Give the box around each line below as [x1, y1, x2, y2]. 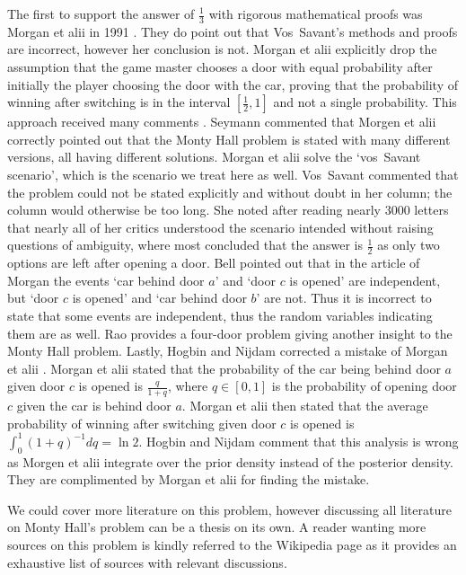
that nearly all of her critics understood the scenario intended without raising [7, 217, 434, 236]
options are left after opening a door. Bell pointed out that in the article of [7, 253, 420, 272]
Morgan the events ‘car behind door [7, 270, 205, 289]
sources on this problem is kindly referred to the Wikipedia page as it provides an [7, 535, 457, 554]
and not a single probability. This [273, 93, 457, 111]
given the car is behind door [16, 396, 171, 415]
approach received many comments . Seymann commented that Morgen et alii [7, 112, 436, 131]
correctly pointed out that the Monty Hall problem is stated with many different [7, 129, 451, 148]
